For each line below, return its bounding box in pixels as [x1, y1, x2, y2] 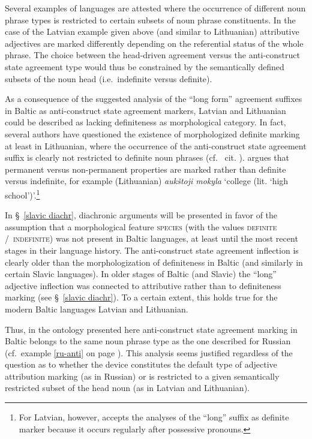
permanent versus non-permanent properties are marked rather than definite [5, 163, 286, 175]
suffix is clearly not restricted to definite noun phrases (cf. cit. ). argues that [5, 151, 289, 164]
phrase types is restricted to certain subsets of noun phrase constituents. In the [5, 13, 296, 26]
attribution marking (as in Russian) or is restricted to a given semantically [5, 369, 280, 382]
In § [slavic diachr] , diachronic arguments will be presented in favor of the [5, 209, 278, 221]
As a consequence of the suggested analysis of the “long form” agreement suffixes [5, 92, 302, 105]
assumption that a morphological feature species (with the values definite [5, 220, 277, 233]
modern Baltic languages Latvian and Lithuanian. [5, 302, 188, 315]
